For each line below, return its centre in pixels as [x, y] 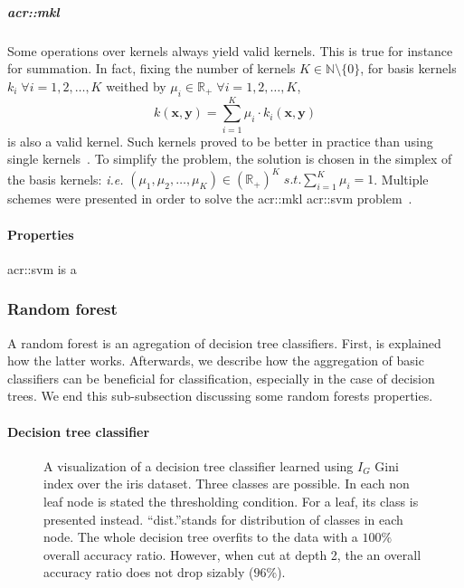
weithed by [136, 85]
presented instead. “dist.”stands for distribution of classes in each [223, 519]
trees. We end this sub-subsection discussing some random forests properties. [220, 396]
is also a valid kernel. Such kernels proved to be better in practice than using [220, 141]
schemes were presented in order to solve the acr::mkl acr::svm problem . [210, 199]
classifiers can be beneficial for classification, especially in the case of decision [221, 378]
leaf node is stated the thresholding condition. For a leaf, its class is [231, 501]
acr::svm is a [42, 268]
